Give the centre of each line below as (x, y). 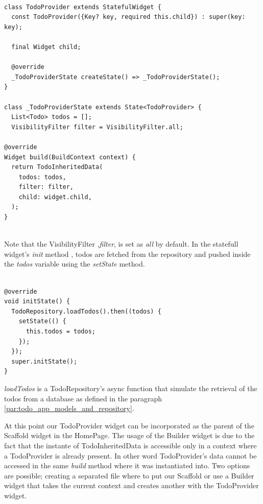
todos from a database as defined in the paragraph (83, 398)
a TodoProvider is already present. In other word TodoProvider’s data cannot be (130, 455)
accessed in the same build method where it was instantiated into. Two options (127, 465)
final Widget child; (46, 47)
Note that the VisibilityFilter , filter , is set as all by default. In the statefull (121, 244)
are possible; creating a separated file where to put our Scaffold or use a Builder (129, 475)
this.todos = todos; (61, 331)
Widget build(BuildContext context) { (70, 157)
